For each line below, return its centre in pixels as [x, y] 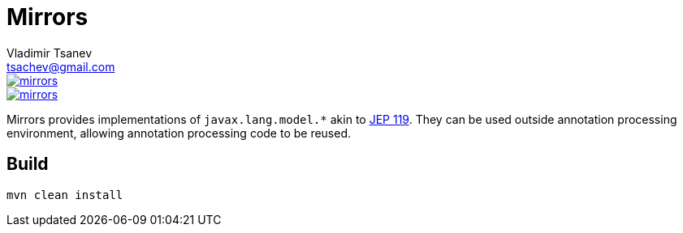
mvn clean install [65, 195]
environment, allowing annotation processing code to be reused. [179, 133]
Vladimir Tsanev [50, 53]
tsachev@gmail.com [61, 66]
